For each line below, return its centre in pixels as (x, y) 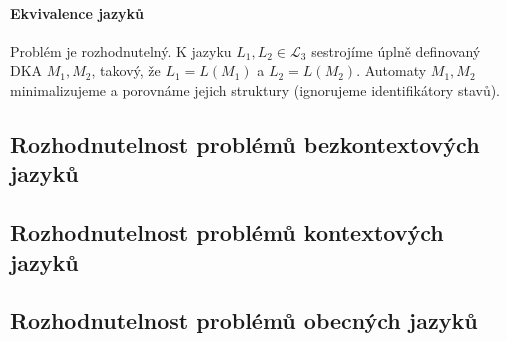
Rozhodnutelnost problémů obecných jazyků (244, 320)
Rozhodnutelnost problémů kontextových (227, 232)
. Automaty (391, 70)
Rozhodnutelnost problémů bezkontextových (245, 143)
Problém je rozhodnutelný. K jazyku (121, 50)
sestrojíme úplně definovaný (396, 50)
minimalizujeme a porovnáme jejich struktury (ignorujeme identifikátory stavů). (255, 89)
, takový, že (126, 70)
